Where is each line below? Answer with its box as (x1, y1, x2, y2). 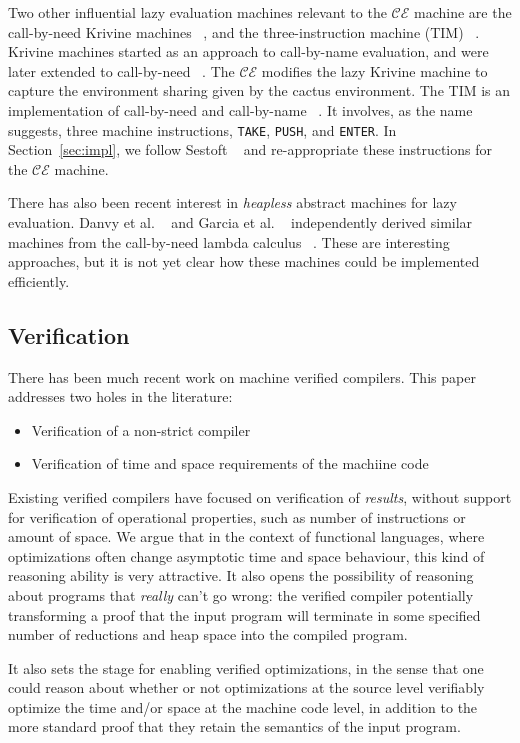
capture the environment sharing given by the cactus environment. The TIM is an (8, 80, 511, 101)
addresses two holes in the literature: (8, 386, 233, 407)
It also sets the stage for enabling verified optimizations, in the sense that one (8, 657, 484, 678)
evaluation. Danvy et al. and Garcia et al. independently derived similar (8, 212, 473, 232)
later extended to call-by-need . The (8, 60, 235, 81)
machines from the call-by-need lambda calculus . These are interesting (8, 231, 450, 252)
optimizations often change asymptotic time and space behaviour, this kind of (8, 545, 485, 566)
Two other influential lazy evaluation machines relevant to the (8, 2, 387, 22)
